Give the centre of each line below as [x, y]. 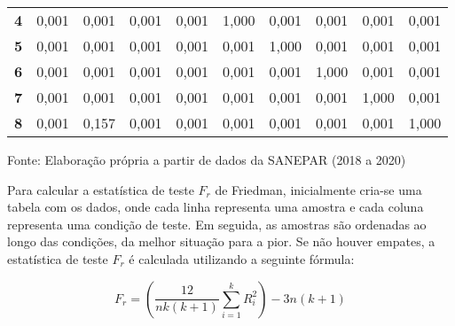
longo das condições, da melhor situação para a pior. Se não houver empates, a [221, 241]
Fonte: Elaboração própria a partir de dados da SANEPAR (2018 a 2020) [207, 159]
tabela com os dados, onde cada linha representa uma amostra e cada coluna [216, 207]
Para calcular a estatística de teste [101, 189]
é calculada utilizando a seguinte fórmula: [242, 258]
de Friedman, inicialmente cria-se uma [318, 189]
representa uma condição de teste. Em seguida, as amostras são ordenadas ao [217, 224]
